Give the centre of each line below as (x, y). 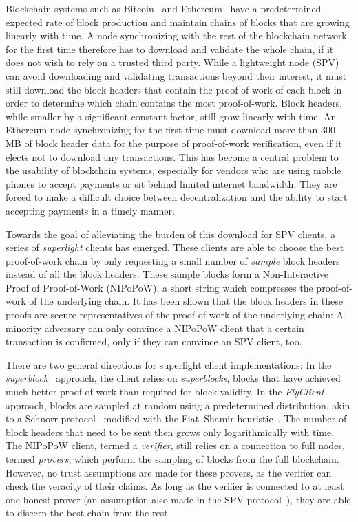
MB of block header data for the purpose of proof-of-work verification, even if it (174, 143)
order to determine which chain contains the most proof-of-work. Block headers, (174, 103)
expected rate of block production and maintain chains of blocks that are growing (178, 22)
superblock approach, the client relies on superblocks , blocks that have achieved (173, 378)
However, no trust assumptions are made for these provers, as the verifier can (169, 472)
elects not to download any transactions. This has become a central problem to (172, 156)
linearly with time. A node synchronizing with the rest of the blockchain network (176, 35)
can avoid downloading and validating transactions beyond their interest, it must (176, 75)
